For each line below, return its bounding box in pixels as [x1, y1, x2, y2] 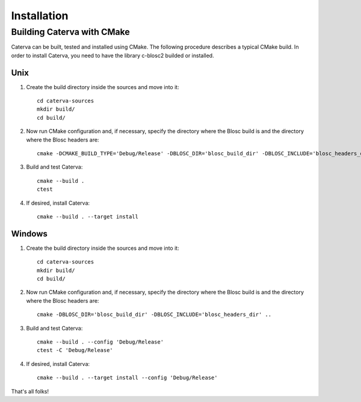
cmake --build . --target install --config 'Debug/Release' [37, 374, 218, 382]
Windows [11, 229, 48, 239]
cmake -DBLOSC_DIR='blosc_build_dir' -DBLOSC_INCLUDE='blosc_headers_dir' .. [37, 311, 272, 318]
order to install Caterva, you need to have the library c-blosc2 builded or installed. [11, 52, 214, 59]
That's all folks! [11, 388, 49, 395]
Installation [11, 9, 69, 22]
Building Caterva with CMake [11, 26, 131, 37]
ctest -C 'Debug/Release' [37, 347, 114, 354]
